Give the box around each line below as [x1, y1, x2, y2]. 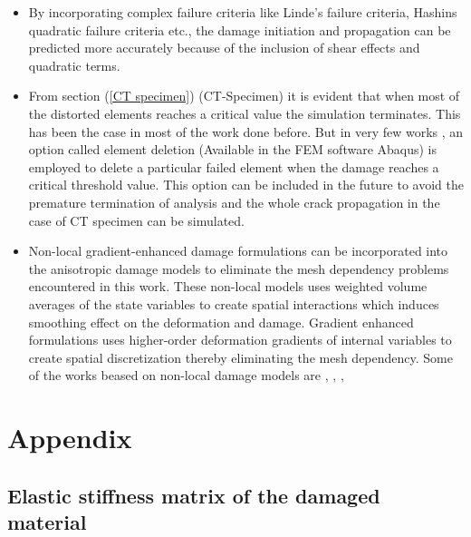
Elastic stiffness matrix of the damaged [7, 481, 380, 509]
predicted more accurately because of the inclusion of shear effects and [28, 38, 420, 57]
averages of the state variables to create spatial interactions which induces [28, 294, 439, 313]
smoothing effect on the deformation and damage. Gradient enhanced [28, 312, 414, 331]
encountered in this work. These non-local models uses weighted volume [28, 277, 428, 296]
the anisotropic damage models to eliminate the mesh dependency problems [28, 259, 449, 278]
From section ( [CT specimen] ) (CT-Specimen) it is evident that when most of [28, 86, 460, 105]
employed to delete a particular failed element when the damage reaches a [28, 157, 439, 176]
